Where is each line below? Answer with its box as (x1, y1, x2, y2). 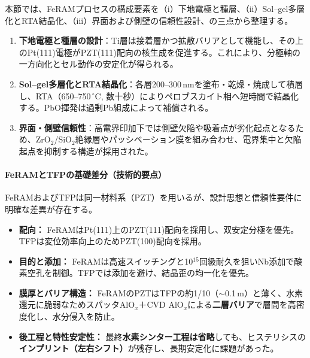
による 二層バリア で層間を (187, 298, 288, 311)
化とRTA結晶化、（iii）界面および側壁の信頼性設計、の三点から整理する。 (5, 14, 293, 26)
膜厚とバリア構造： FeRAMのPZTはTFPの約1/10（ (19, 286, 219, 299)
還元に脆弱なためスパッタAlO (19, 298, 135, 311)
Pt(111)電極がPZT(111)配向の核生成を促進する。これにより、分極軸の (27, 45, 300, 58)
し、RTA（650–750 (19, 89, 91, 102)
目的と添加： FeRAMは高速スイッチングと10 (19, 254, 193, 267)
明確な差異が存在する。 (5, 202, 97, 215)
